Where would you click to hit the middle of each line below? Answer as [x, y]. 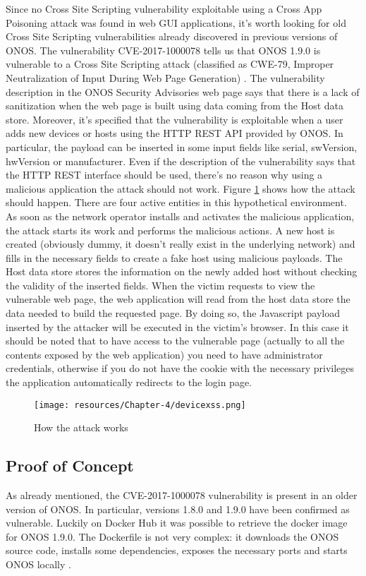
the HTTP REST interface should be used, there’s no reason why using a [164, 175]
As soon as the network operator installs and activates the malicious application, [180, 216]
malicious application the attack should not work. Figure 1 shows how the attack [181, 188]
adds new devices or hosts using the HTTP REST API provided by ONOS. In [175, 133]
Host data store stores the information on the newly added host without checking [182, 271]
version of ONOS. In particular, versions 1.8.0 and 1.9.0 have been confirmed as [178, 509]
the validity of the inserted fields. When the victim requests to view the [160, 285]
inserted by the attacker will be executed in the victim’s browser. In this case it [177, 326]
